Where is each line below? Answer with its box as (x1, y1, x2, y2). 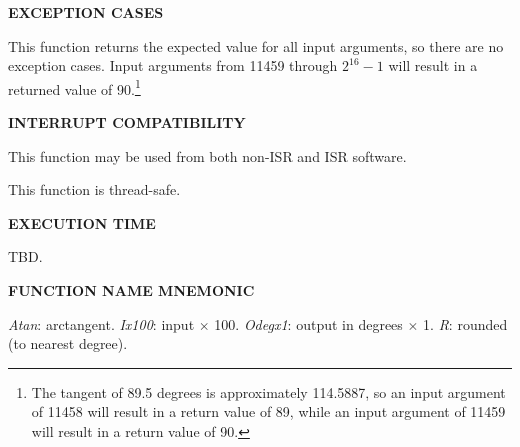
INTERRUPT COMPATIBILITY (8, 112, 246, 133)
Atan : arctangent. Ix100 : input (8, 313, 195, 334)
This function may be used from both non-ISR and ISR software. (8, 145, 407, 166)
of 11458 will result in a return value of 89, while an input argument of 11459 (31, 401, 506, 422)
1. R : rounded (423, 313, 508, 334)
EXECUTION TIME (8, 212, 156, 233)
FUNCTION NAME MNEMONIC (8, 280, 255, 300)
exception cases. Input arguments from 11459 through (8, 55, 338, 76)
